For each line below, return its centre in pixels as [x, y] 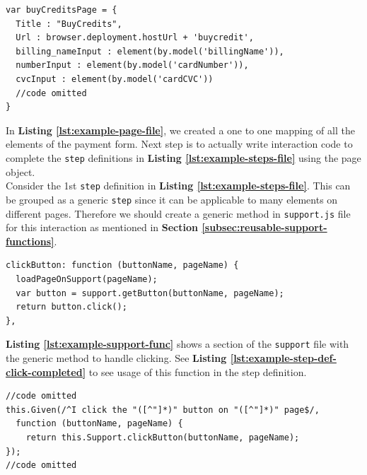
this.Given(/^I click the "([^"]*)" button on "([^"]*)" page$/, [163, 410]
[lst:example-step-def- [283, 357]
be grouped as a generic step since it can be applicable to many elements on [172, 199]
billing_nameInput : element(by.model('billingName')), [150, 51]
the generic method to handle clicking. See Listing [116, 357]
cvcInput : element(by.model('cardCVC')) [115, 79]
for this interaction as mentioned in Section [102, 227]
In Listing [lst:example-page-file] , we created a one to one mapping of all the [180, 130]
